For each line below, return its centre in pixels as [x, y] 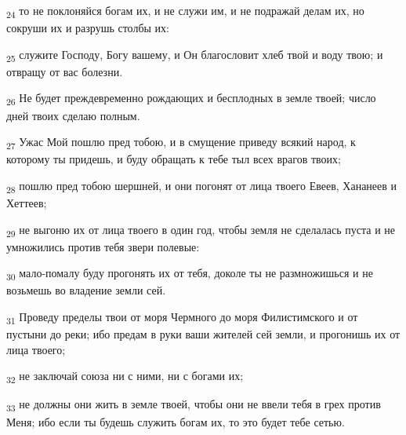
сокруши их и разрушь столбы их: [88, 28]
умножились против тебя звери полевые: [103, 246]
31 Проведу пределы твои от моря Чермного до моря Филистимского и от [182, 318]
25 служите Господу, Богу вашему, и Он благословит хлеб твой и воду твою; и [195, 55]
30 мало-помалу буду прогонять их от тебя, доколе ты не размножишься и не [190, 274]
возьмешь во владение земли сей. [86, 290]
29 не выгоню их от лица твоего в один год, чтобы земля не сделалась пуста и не [201, 230]
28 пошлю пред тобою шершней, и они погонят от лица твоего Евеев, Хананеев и [202, 186]
